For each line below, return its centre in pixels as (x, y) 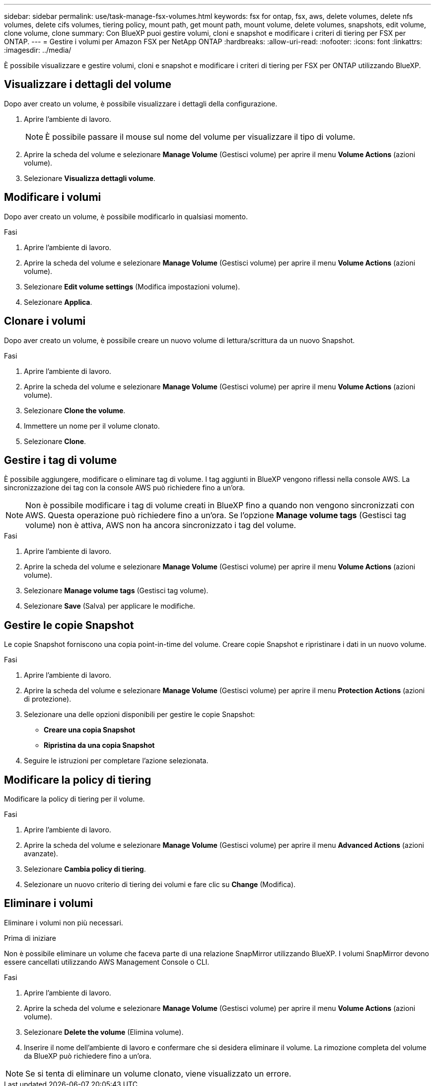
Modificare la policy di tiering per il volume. (74, 799)
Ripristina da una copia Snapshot (99, 745)
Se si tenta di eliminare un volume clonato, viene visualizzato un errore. (158, 1073)
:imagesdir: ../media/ (38, 50)
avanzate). (41, 854)
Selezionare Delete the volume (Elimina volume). (104, 1032)
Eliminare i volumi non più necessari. (64, 922)
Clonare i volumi (45, 321)
